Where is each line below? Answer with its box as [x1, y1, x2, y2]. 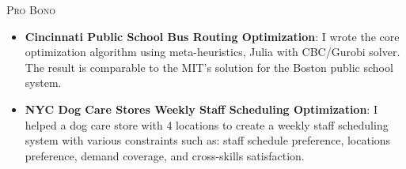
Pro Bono [6, 2, 56, 17]
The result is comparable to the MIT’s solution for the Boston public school [25, 58, 393, 75]
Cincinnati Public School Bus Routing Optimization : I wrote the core [25, 28, 400, 44]
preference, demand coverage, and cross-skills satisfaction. [25, 147, 305, 163]
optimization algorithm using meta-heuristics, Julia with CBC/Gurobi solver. [25, 43, 400, 60]
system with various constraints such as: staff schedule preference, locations [25, 132, 391, 148]
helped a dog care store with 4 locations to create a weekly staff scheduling [25, 116, 389, 133]
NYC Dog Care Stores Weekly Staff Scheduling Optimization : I [25, 100, 378, 117]
